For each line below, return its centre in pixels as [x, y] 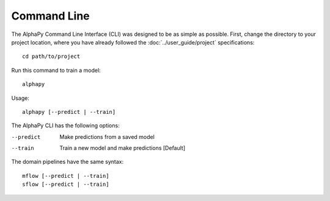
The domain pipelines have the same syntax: [68, 162]
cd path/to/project [51, 57]
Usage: [20, 98]
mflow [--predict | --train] [66, 176]
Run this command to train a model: [56, 70]
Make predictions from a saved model [107, 136]
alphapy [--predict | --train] [69, 112]
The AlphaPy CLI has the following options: [65, 125]
